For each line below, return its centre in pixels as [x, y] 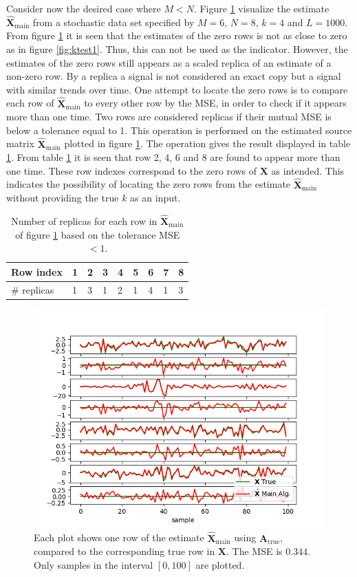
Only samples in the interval [94, 564]
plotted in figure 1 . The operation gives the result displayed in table [207, 143]
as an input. [155, 198]
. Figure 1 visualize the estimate [261, 8]
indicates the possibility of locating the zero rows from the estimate [149, 184]
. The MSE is [255, 551]
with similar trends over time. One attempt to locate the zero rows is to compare [177, 89]
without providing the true [63, 198]
